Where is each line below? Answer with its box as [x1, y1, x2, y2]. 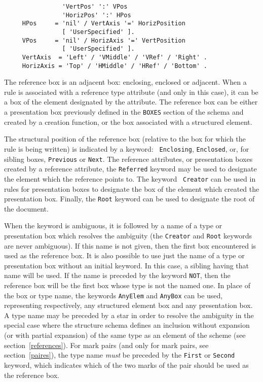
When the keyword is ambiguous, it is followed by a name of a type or [4, 220, 222, 231]
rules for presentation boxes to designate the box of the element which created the [4, 183, 259, 194]
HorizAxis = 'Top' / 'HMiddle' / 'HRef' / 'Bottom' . [22, 62, 207, 70]
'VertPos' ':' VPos [62, 3, 128, 10]
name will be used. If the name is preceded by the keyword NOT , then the [4, 270, 231, 281]
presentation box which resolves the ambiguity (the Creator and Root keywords [4, 230, 252, 240]
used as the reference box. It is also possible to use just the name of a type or [4, 250, 245, 261]
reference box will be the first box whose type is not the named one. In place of [4, 280, 251, 291]
